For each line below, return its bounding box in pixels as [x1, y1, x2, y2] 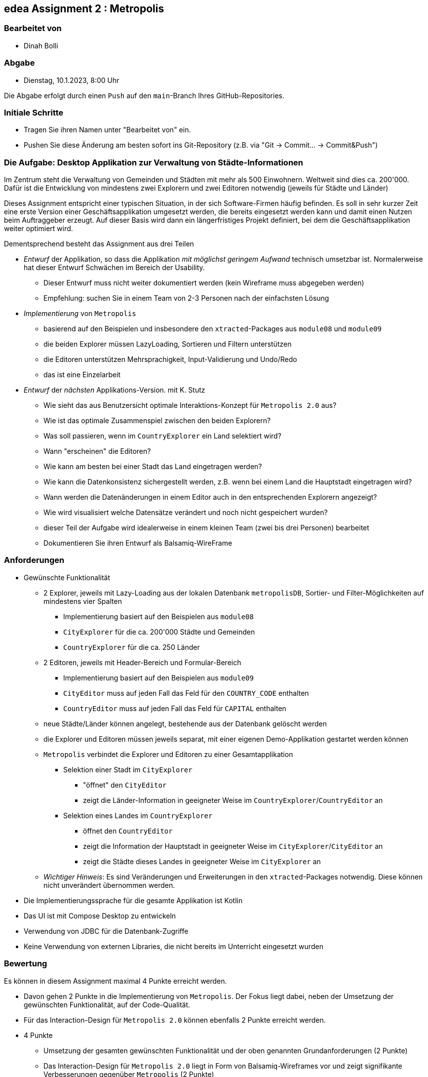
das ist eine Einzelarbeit [43, 370, 121, 379]
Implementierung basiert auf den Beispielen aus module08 [63, 612, 254, 621]
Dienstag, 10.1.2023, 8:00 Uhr [24, 76, 119, 84]
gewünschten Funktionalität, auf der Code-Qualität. [24, 1000, 191, 1009]
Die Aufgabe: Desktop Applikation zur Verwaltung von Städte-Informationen [4, 157, 303, 167]
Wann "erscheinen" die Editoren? [43, 447, 151, 456]
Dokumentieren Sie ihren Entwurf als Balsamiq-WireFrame [43, 539, 233, 548]
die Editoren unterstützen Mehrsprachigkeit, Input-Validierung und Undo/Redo [43, 355, 297, 364]
